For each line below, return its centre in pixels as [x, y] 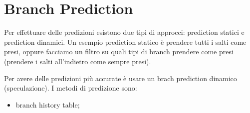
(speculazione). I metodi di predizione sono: [71, 88]
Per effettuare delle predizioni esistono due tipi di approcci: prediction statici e [124, 32]
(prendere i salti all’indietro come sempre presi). [78, 61]
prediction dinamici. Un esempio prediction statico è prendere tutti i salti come [125, 42]
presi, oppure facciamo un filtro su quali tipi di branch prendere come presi [119, 52]
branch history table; [48, 104]
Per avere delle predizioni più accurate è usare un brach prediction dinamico [121, 78]
